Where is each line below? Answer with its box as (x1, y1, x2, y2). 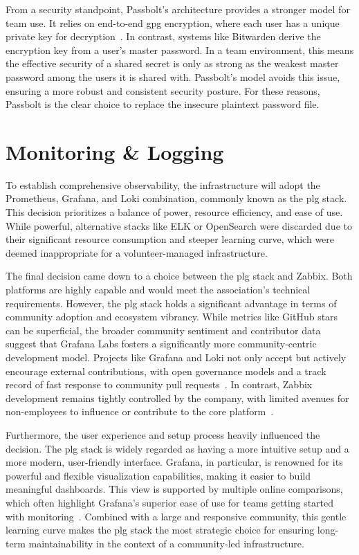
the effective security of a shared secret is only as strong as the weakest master (6, 56, 339, 71)
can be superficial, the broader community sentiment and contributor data (6, 322, 321, 337)
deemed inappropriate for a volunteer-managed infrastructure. (6, 245, 268, 260)
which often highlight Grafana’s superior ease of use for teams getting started (6, 495, 334, 509)
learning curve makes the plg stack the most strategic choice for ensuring (6, 522, 315, 537)
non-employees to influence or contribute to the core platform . (6, 404, 274, 419)
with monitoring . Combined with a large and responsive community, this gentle (6, 509, 347, 523)
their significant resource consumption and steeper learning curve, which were (6, 232, 335, 246)
